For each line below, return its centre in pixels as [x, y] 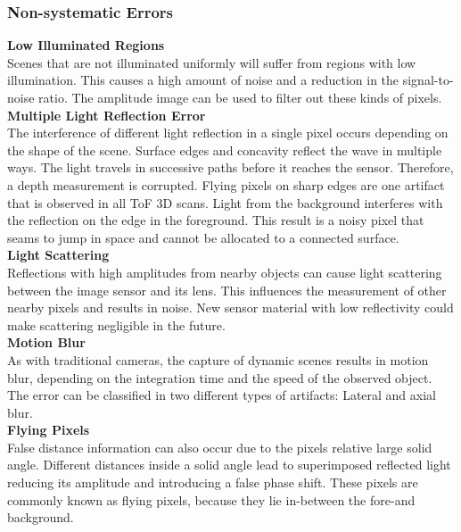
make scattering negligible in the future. [116, 324]
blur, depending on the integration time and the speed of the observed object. [220, 377]
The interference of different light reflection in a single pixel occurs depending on [228, 133]
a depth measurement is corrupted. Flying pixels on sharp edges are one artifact [226, 184]
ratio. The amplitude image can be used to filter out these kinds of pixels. [240, 97]
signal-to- [428, 80]
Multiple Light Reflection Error [107, 115]
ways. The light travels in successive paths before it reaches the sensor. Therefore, [230, 167]
